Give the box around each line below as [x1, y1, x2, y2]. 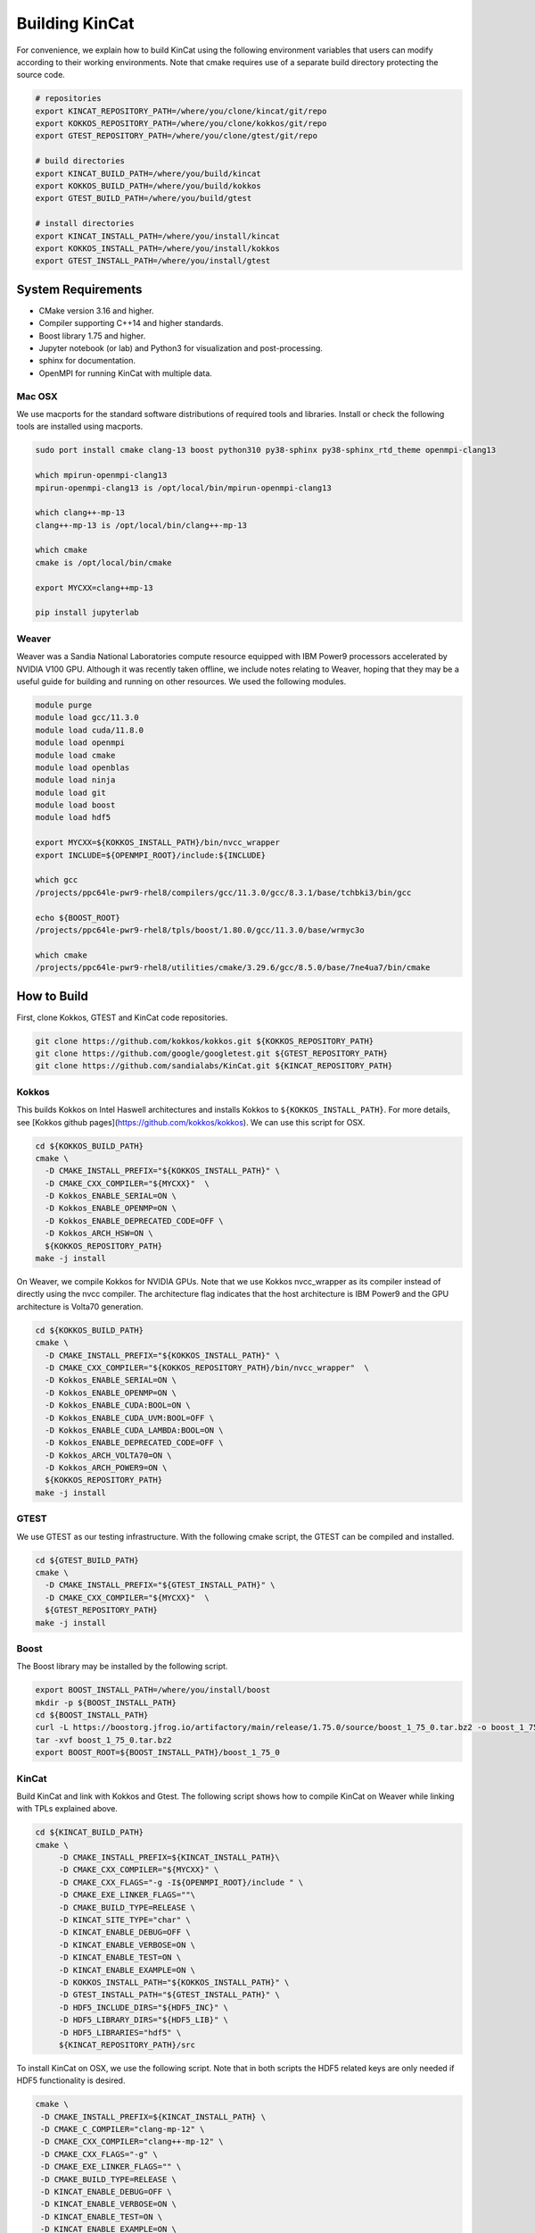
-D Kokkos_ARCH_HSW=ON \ [45, 1228, 153, 1239]
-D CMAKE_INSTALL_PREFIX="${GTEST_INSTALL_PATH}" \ [45, 1580, 276, 1590]
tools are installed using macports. [16, 421, 144, 432]
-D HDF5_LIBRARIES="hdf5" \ [58, 2028, 182, 2037]
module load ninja [35, 775, 116, 785]
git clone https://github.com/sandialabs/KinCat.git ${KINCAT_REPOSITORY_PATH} [35, 1061, 393, 1071]
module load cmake [35, 750, 116, 760]
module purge [35, 699, 93, 710]
